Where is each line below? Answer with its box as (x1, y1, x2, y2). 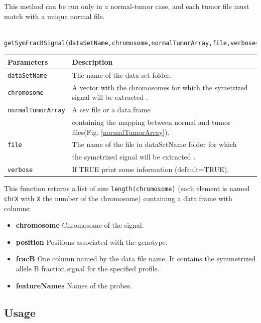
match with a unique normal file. (4, 11, 105, 21)
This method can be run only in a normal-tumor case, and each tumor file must (4, 1, 249, 11)
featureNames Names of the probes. (16, 280, 133, 290)
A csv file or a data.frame (72, 104, 151, 115)
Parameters (8, 56, 48, 67)
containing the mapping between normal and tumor (72, 116, 231, 127)
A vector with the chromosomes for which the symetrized (72, 82, 248, 92)
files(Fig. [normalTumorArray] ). (72, 126, 170, 137)
